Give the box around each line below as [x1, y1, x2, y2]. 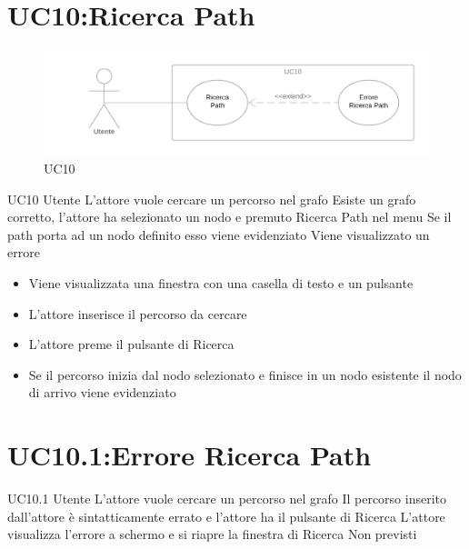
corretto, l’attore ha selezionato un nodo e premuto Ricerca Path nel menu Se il [7, 207, 452, 226]
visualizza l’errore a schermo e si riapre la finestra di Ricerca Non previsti [7, 524, 417, 544]
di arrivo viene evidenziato [28, 383, 176, 402]
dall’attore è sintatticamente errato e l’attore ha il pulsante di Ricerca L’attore [7, 506, 445, 525]
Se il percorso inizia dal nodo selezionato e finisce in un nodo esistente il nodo [28, 364, 462, 384]
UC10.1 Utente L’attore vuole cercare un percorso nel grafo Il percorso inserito [7, 489, 447, 508]
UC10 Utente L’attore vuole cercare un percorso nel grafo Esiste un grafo [7, 189, 416, 208]
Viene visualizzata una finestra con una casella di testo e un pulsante [28, 274, 414, 293]
